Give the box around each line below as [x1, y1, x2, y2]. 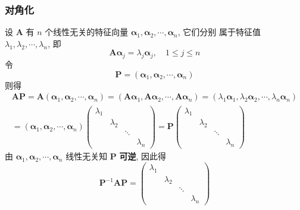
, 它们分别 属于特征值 [177, 26, 261, 38]
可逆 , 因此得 [119, 150, 167, 162]
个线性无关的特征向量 [45, 26, 129, 38]
